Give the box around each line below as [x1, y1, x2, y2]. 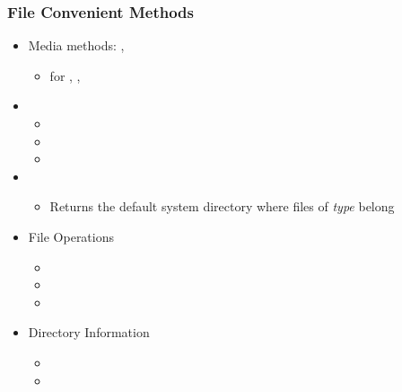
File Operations [28, 227, 115, 245]
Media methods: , [28, 36, 125, 55]
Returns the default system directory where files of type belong [49, 197, 395, 216]
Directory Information [28, 323, 150, 342]
